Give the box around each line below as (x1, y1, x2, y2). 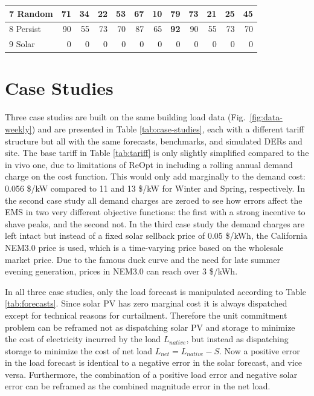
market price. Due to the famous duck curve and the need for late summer (5, 253, 280, 265)
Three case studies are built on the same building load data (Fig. (5, 111, 246, 123)
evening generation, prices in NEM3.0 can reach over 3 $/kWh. (5, 265, 238, 278)
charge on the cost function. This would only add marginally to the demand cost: (5, 170, 306, 183)
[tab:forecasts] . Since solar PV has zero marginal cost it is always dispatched (5, 297, 287, 310)
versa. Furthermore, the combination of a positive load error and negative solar (5, 368, 298, 380)
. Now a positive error (219, 344, 300, 357)
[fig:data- (249, 111, 283, 123)
